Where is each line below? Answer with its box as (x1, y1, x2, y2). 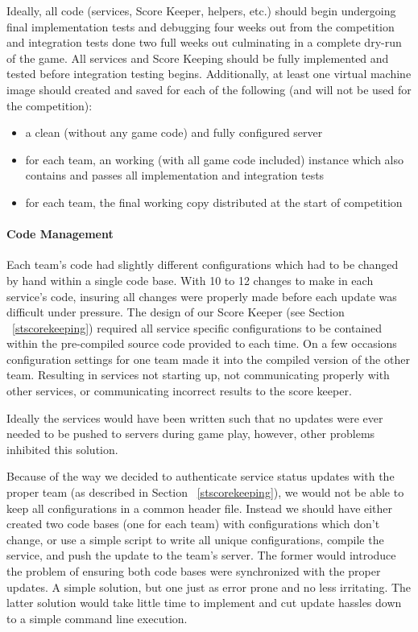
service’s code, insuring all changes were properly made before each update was (6, 287, 397, 304)
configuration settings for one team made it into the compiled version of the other (6, 350, 410, 367)
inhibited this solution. (6, 440, 118, 457)
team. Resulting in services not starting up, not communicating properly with (6, 366, 390, 383)
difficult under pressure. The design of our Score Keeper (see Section (6, 304, 345, 320)
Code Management (6, 225, 114, 242)
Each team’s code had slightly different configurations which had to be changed (6, 256, 399, 273)
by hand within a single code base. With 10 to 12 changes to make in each (6, 271, 374, 288)
